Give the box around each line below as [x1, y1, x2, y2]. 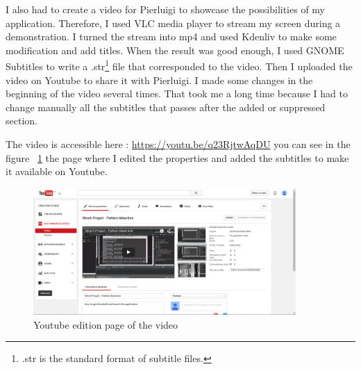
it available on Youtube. [6, 164, 108, 179]
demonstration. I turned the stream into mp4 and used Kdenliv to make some [6, 29, 337, 44]
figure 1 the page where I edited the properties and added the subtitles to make [6, 150, 349, 165]
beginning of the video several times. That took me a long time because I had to [6, 86, 348, 101]
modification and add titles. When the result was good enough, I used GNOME [6, 42, 344, 57]
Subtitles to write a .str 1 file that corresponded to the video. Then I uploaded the [6, 57, 353, 74]
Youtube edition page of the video [33, 317, 178, 331]
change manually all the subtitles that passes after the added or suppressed [6, 99, 326, 114]
